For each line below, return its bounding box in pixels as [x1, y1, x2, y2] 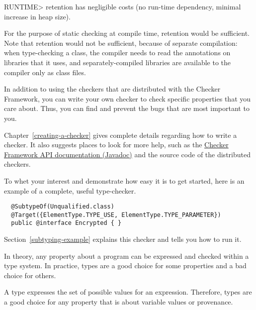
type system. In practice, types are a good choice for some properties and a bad [4, 260, 247, 271]
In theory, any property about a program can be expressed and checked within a [4, 250, 249, 261]
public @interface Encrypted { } [11, 219, 122, 227]
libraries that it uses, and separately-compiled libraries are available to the [4, 57, 231, 67]
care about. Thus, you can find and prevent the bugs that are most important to [4, 103, 250, 113]
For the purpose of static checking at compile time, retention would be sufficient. [4, 28, 250, 38]
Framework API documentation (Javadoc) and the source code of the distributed [4, 149, 251, 159]
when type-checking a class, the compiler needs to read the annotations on [4, 47, 231, 58]
